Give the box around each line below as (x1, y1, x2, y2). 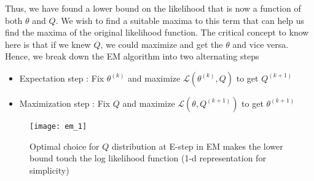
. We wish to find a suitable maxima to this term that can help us (55, 13, 305, 26)
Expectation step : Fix (19, 71, 104, 84)
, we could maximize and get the (100, 37, 223, 50)
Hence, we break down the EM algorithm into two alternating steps (5, 50, 259, 63)
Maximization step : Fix (19, 96, 111, 109)
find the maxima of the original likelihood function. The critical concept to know (5, 26, 309, 39)
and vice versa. (232, 37, 289, 50)
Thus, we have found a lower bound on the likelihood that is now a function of (5, 2, 301, 14)
